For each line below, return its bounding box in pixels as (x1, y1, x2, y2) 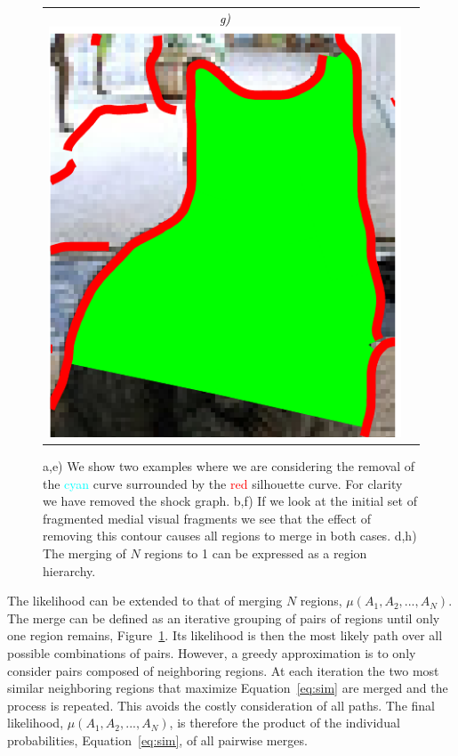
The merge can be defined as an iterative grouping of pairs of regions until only (7, 608, 440, 627)
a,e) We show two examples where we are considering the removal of (43, 456, 414, 475)
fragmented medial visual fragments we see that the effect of (43, 508, 371, 527)
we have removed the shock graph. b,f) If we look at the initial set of (43, 492, 417, 510)
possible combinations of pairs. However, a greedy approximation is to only (7, 643, 416, 662)
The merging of (43, 543, 126, 562)
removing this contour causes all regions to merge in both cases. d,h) (43, 526, 417, 545)
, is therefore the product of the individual (169, 713, 400, 732)
